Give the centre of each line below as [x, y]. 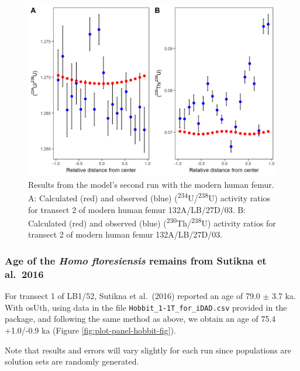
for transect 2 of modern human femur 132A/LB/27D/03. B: [137, 209]
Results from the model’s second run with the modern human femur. [151, 184]
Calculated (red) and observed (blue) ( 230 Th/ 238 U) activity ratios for [152, 222]
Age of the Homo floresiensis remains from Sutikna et [136, 260]
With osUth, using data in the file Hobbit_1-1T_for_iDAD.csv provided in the [146, 307]
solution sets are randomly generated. [72, 361]
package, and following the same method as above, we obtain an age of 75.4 [140, 319]
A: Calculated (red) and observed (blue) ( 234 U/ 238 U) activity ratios [149, 197]
